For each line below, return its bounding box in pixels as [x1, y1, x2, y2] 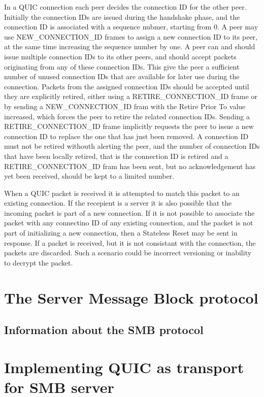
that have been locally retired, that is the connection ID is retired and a [4, 150, 228, 161]
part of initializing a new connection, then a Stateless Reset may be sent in [4, 227, 238, 238]
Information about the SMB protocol [4, 322, 204, 338]
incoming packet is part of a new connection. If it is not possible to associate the [4, 207, 255, 218]
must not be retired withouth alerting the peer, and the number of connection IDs [4, 141, 260, 151]
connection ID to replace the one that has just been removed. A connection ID [4, 130, 249, 141]
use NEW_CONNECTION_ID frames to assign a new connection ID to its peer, [4, 31, 257, 42]
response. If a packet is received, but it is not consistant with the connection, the [4, 237, 256, 248]
